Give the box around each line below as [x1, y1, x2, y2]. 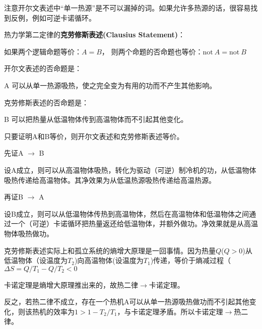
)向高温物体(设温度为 [74, 255, 144, 266]
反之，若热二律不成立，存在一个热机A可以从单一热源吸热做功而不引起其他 [4, 296, 249, 307]
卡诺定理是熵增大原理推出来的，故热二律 [4, 279, 138, 290]
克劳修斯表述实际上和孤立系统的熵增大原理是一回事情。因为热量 [4, 245, 216, 255]
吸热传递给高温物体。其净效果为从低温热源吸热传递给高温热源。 [4, 174, 216, 185]
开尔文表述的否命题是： [4, 63, 82, 74]
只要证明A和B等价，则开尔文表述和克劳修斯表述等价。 [4, 130, 184, 141]
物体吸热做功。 [4, 228, 53, 238]
